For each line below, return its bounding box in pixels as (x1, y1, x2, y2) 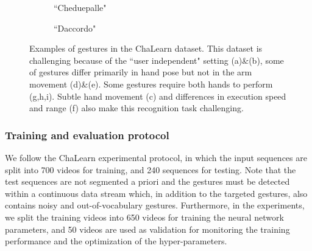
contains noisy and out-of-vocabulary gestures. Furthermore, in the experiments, (5, 199, 305, 211)
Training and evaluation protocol (5, 127, 169, 142)
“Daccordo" (54, 21, 96, 34)
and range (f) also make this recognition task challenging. (29, 101, 244, 114)
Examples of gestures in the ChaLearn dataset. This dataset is (29, 42, 263, 55)
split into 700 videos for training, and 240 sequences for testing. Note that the (5, 163, 296, 176)
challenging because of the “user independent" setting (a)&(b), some (29, 53, 284, 66)
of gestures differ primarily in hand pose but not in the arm (29, 66, 252, 78)
